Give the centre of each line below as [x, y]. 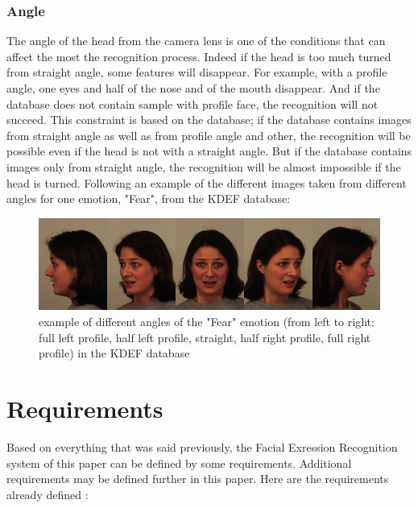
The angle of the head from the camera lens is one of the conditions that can [196, 41]
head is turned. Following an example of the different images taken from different [207, 182]
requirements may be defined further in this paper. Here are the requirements [198, 479]
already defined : [48, 494]
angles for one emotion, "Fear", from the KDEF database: [149, 198]
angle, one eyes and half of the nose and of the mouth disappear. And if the [193, 88]
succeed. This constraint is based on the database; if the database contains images [209, 120]
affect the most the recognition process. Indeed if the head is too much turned [199, 56]
